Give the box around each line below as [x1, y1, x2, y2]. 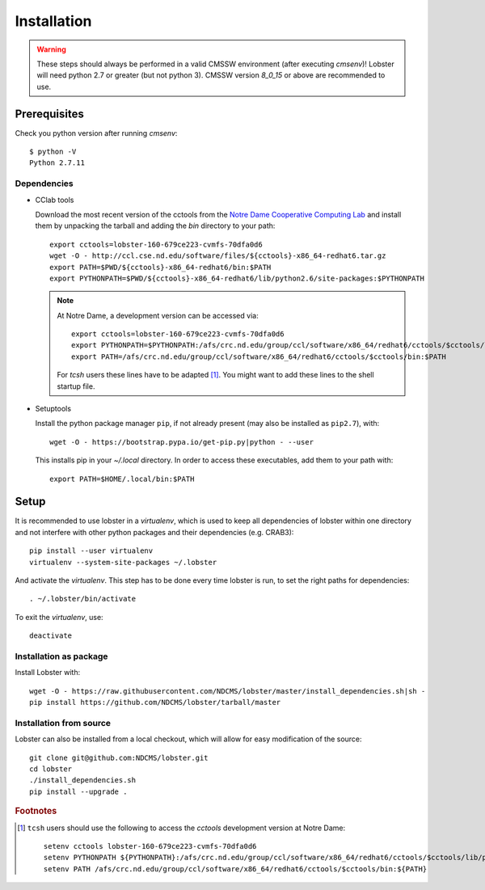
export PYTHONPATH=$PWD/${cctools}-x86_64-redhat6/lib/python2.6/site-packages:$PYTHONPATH [49, 273, 424, 283]
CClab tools [35, 195, 74, 205]
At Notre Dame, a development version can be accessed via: [57, 310, 259, 320]
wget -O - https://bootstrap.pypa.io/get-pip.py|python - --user [49, 437, 314, 446]
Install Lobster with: [15, 668, 81, 677]
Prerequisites [15, 107, 84, 120]
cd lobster [29, 765, 73, 774]
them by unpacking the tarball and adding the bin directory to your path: [35, 221, 276, 230]
